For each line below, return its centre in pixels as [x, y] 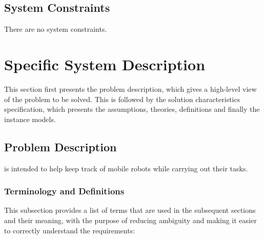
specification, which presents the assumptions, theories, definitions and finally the [132, 109]
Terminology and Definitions [64, 191]
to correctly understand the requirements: [70, 230]
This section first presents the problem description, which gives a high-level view [130, 88]
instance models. [30, 119]
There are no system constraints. [56, 29]
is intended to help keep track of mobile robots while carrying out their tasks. [126, 168]
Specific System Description [105, 64]
